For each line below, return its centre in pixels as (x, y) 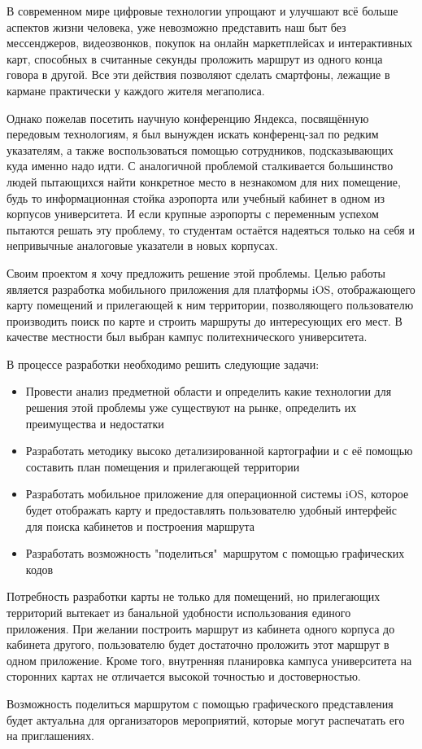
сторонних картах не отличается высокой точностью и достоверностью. (184, 676)
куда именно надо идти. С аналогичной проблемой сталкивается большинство (200, 166)
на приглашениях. (50, 736)
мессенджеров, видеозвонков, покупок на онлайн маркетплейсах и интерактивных (210, 43)
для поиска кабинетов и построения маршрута (140, 526)
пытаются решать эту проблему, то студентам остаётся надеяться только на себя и (211, 229)
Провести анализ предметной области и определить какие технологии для (209, 391)
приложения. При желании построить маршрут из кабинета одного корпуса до (201, 628)
